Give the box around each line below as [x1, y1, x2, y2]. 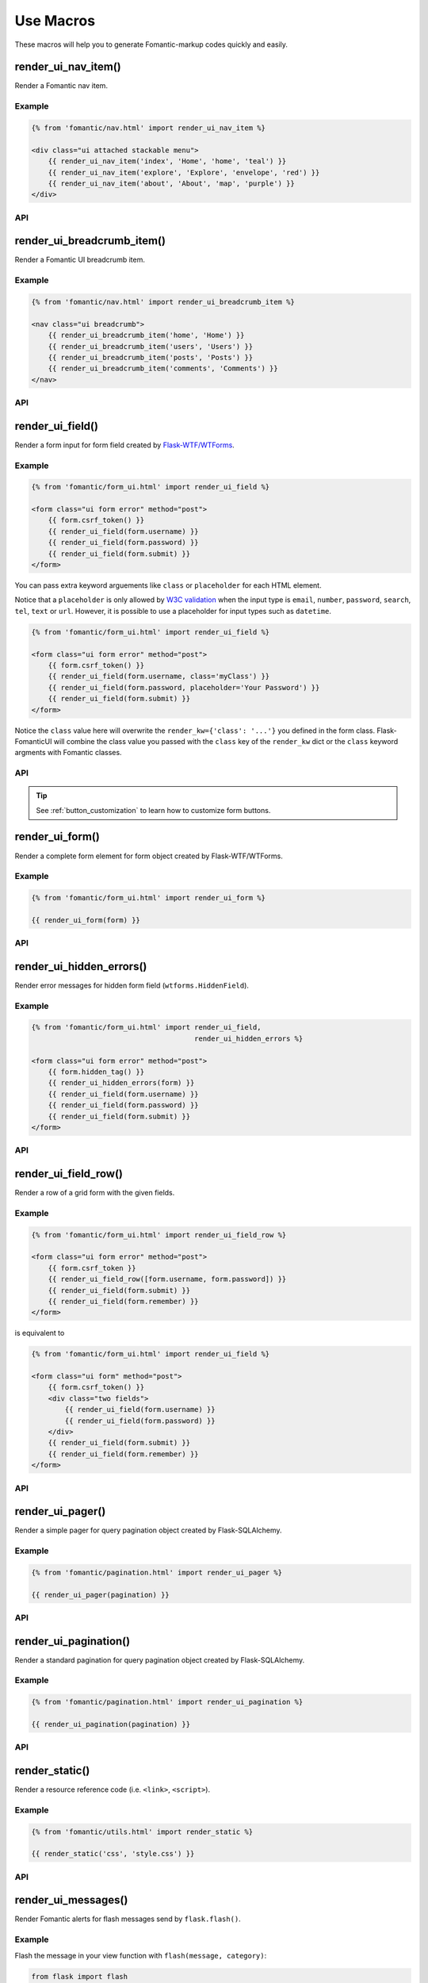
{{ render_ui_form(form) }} [31, 915, 140, 924]
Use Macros [14, 12, 95, 29]
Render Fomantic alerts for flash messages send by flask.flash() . [14, 1914, 241, 1924]
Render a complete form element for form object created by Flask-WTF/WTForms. [14, 851, 283, 861]
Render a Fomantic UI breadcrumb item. [14, 255, 146, 265]
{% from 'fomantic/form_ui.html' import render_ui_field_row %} [31, 1230, 287, 1239]
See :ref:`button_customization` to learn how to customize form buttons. [36, 805, 271, 815]
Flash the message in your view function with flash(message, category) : [14, 1950, 267, 1960]
